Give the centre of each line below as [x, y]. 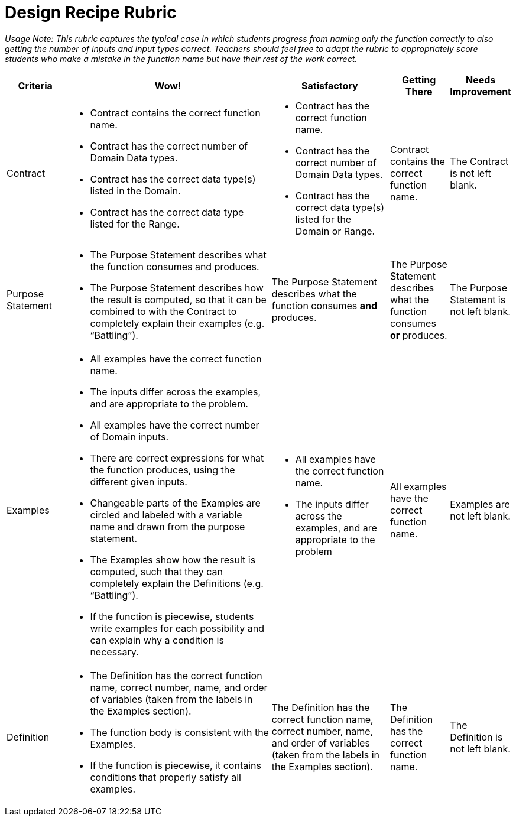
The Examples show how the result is [173, 559]
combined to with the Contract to [163, 311]
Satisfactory [330, 85]
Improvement [481, 91]
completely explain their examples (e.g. [177, 323]
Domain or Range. [335, 231]
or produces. [418, 335]
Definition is [476, 737]
